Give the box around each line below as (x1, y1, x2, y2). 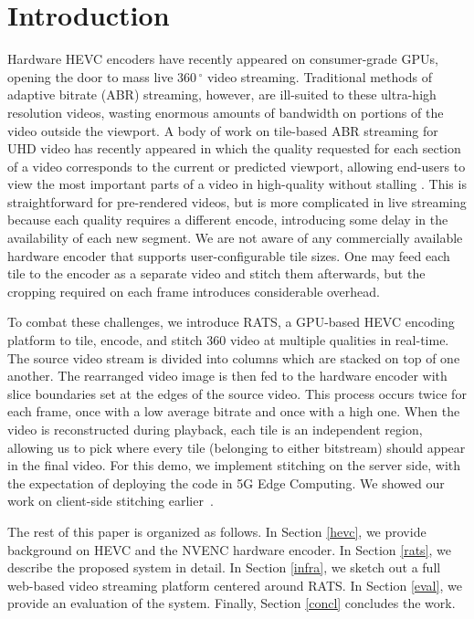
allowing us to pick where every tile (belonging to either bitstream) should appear (7, 437, 466, 456)
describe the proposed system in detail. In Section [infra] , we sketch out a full (7, 558, 441, 577)
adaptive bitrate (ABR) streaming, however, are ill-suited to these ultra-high (7, 85, 437, 104)
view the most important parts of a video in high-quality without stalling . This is (7, 174, 467, 194)
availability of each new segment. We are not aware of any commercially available (7, 228, 463, 247)
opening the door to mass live (7, 67, 174, 86)
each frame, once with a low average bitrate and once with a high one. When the (7, 402, 460, 421)
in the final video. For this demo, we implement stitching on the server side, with (7, 456, 461, 475)
